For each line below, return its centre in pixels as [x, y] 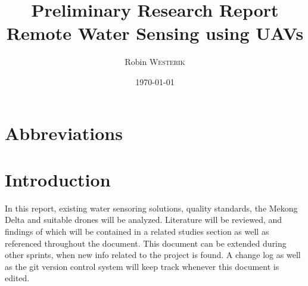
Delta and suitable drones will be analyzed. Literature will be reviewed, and [144, 220]
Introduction [58, 179]
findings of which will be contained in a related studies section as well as [137, 231]
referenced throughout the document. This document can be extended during [146, 243]
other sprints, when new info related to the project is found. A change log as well [153, 255]
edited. [17, 278]
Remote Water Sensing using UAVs [155, 33]
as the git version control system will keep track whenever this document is [142, 266]
